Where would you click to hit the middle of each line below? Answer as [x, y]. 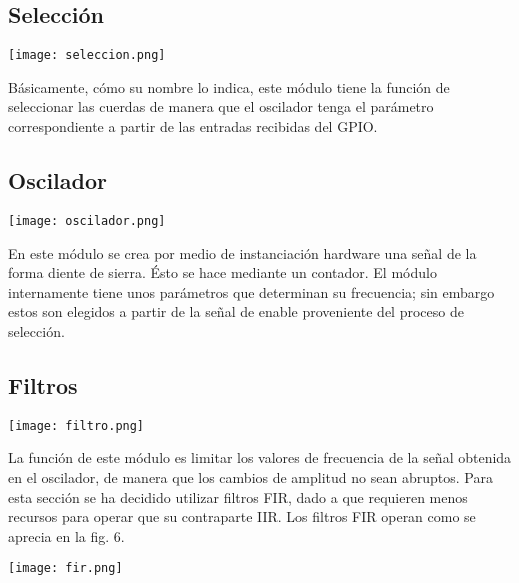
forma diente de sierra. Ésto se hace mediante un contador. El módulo [222, 272]
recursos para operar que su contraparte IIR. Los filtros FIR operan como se [242, 516]
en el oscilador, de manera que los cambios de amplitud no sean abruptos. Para [250, 476]
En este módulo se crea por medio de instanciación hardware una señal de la [242, 252]
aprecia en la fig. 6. [66, 535]
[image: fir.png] [65, 568]
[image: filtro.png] [76, 425]
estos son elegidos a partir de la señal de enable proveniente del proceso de [236, 311]
